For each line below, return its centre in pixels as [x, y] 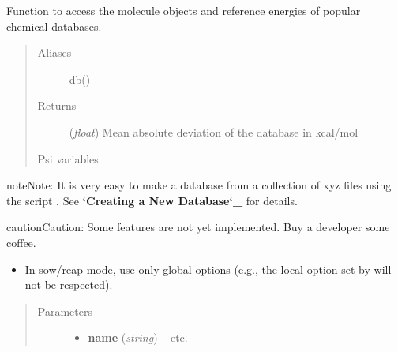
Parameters [65, 311]
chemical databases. [54, 26]
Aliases [54, 52]
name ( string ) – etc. [138, 337]
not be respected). [69, 285]
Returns [57, 105]
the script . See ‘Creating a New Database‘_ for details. [152, 200]
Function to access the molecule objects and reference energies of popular [184, 10]
